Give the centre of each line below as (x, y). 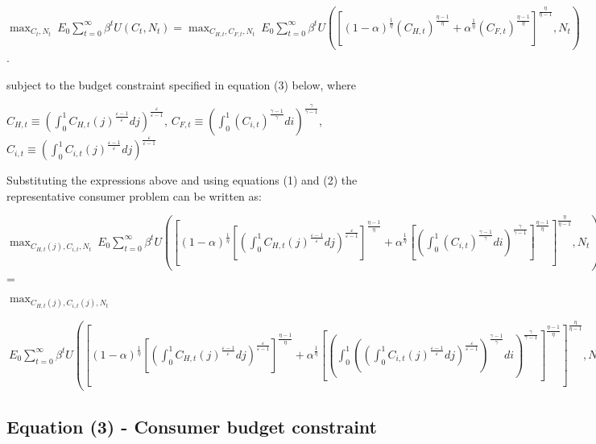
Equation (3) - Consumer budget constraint (192, 426)
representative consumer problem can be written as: (134, 195)
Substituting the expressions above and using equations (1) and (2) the (182, 180)
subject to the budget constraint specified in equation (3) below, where (181, 84)
